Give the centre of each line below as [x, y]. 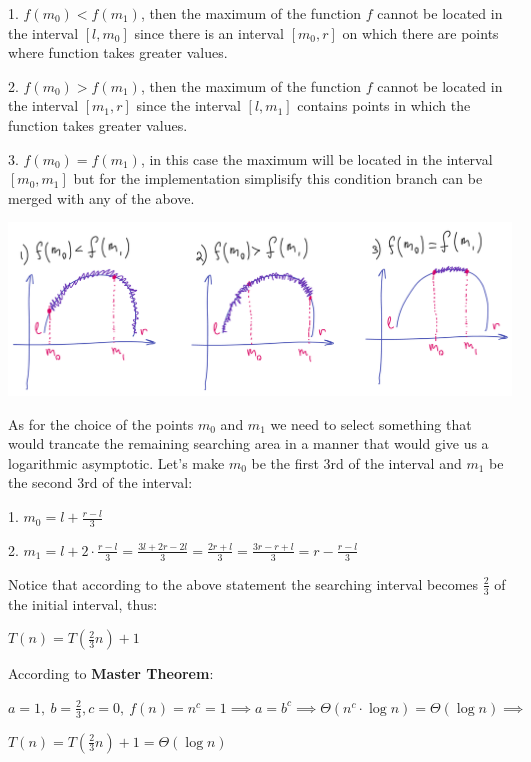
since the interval [188, 105]
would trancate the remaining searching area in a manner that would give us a [248, 443]
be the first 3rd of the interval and [356, 462]
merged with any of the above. [101, 197]
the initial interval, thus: [83, 603]
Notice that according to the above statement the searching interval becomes [243, 583]
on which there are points [420, 32]
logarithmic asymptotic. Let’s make [116, 462]
